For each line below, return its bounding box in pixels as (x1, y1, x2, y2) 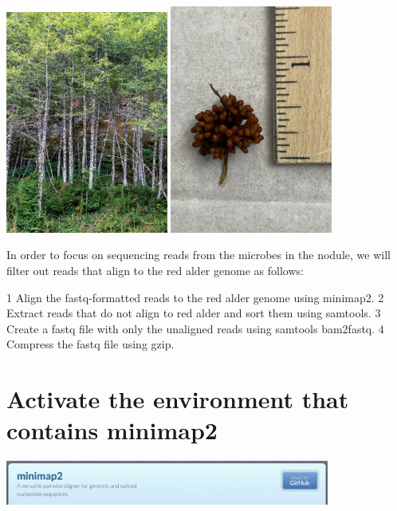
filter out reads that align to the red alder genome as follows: (6, 262, 304, 279)
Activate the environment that (6, 383, 349, 415)
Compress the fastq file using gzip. (6, 336, 175, 352)
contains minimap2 (6, 414, 218, 446)
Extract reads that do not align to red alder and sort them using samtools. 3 (6, 305, 381, 321)
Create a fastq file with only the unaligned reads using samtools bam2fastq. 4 (6, 320, 384, 336)
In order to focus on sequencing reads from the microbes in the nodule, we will (6, 246, 391, 263)
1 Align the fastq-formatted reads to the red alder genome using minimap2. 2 (6, 289, 384, 305)
